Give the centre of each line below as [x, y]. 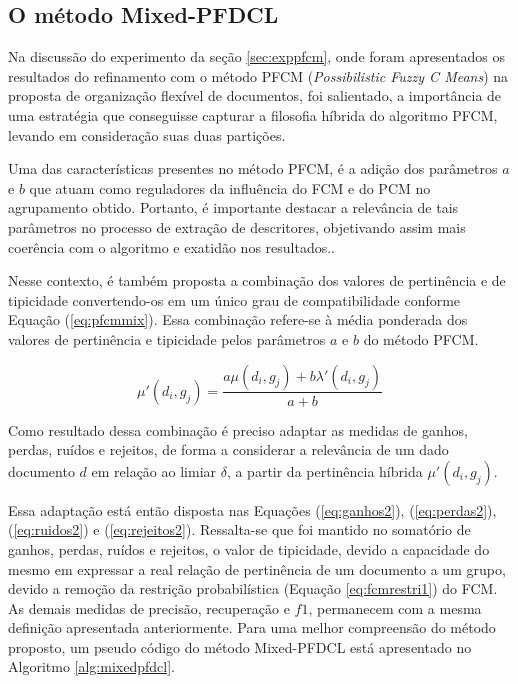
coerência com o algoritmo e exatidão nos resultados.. [171, 246]
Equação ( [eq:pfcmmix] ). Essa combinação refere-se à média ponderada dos [238, 319]
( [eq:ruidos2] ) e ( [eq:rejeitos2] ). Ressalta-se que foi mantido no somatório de [239, 529]
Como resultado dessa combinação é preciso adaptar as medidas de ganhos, [238, 429]
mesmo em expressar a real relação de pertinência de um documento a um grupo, [257, 568]
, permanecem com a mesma [395, 607]
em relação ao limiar [154, 470]
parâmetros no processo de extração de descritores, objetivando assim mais [237, 226]
